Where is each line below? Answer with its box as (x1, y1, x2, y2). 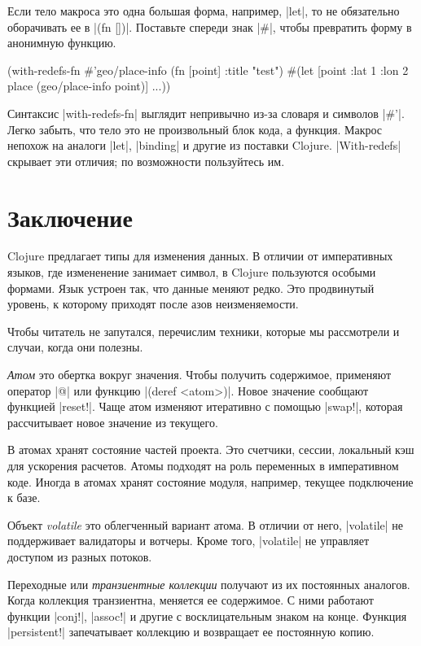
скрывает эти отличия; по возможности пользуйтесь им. (7, 152, 285, 169)
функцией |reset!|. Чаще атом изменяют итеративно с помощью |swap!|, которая (7, 398, 403, 415)
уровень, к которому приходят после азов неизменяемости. (7, 295, 299, 312)
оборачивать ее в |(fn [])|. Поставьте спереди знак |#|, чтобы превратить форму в (7, 18, 412, 35)
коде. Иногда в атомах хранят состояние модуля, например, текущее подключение (7, 473, 414, 490)
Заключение (7, 200, 133, 234)
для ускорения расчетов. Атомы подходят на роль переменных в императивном (7, 457, 399, 474)
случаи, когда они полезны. (7, 338, 143, 356)
